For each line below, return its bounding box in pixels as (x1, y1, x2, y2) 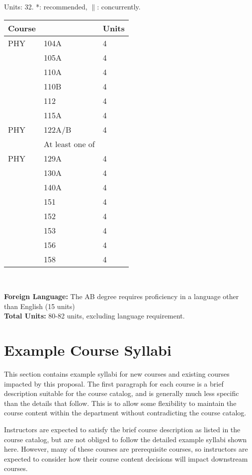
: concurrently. (97, 1, 141, 11)
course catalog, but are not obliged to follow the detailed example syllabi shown (4, 434, 247, 444)
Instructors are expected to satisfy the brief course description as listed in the (4, 424, 241, 435)
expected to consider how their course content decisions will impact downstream (4, 453, 248, 464)
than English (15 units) (4, 301, 75, 311)
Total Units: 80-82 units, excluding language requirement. (4, 311, 185, 321)
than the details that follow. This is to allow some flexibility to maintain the (4, 397, 237, 408)
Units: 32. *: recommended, (4, 1, 87, 11)
